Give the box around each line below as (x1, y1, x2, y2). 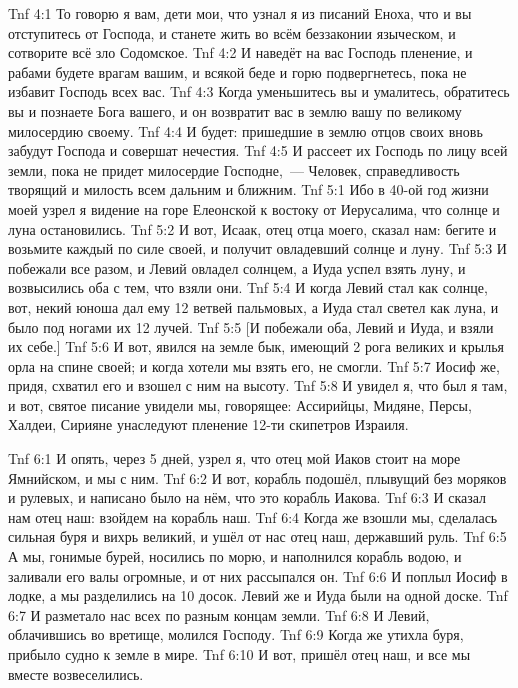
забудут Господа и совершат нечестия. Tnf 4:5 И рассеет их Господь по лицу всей (8, 140, 508, 161)
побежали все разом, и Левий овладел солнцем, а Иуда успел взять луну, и (8, 257, 466, 278)
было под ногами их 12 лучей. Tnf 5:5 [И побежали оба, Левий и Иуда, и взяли (8, 316, 494, 337)
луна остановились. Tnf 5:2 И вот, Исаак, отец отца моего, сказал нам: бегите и (8, 218, 497, 239)
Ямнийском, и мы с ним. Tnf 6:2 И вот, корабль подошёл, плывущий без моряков (8, 467, 507, 488)
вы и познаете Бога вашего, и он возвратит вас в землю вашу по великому (8, 100, 462, 121)
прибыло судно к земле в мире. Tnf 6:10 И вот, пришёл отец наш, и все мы (8, 644, 471, 664)
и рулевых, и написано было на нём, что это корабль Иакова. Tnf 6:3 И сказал (8, 487, 487, 508)
